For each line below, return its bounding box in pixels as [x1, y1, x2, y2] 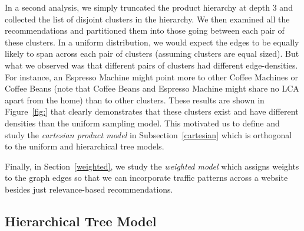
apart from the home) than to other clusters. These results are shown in [5, 93, 265, 106]
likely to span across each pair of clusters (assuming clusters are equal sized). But [5, 47, 299, 60]
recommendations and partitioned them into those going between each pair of [5, 24, 285, 37]
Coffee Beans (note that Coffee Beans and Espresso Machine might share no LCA [5, 82, 299, 95]
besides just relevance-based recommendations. [5, 183, 173, 195]
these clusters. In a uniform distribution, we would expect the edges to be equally [5, 35, 299, 48]
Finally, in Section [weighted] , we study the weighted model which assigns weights [5, 160, 299, 172]
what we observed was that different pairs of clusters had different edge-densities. [5, 58, 298, 71]
